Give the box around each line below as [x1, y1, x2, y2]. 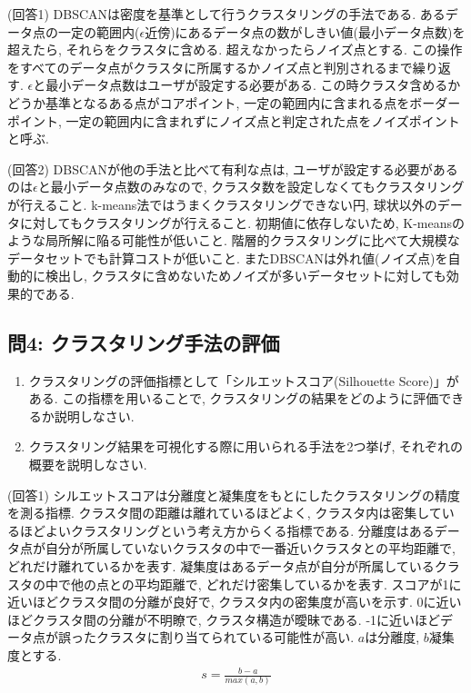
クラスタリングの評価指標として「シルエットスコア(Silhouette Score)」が [28, 371, 459, 390]
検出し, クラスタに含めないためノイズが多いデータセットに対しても [45, 266, 446, 285]
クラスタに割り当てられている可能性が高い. [95, 628, 355, 647]
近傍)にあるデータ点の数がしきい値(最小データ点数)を [145, 22, 466, 41]
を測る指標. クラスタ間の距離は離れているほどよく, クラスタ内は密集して [7, 503, 442, 522]
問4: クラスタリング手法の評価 [7, 328, 280, 356]
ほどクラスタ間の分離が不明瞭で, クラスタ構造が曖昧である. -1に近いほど [7, 609, 441, 629]
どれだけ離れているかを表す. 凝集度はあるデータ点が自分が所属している [7, 557, 435, 576]
